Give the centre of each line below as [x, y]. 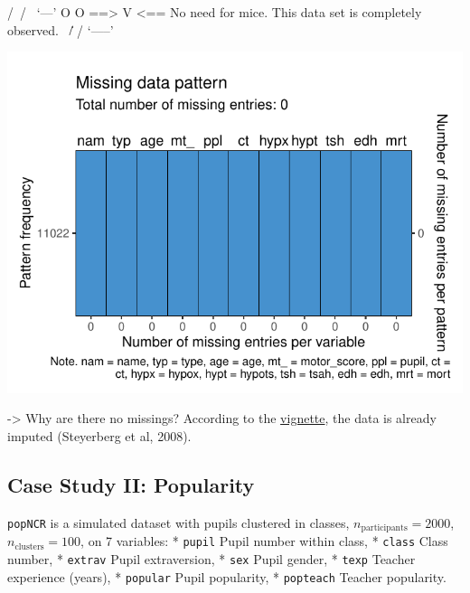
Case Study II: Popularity [131, 485]
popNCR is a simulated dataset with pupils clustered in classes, [179, 522]
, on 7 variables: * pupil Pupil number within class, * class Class [264, 541]
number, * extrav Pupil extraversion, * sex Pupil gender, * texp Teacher [211, 558]
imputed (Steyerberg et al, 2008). [99, 436]
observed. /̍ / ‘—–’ [61, 29]
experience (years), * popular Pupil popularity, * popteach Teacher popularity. [227, 576]
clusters [29, 546]
